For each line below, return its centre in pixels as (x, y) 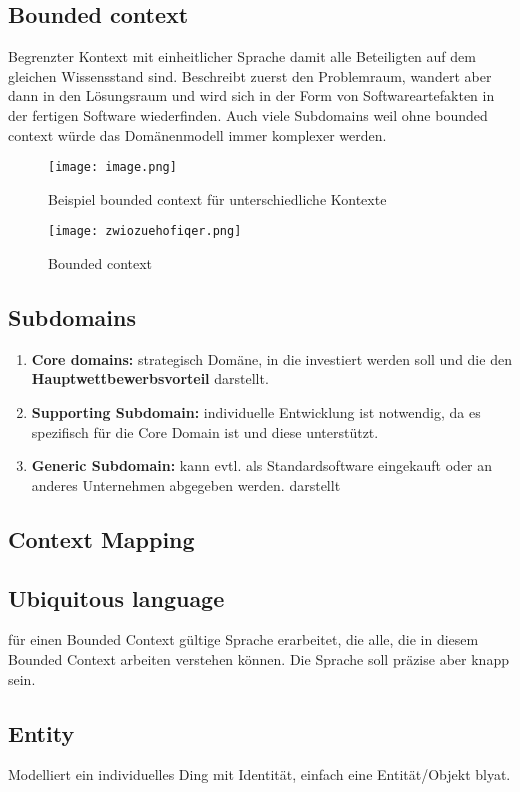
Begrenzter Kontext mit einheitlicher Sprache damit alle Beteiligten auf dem (242, 56)
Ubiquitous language (116, 597)
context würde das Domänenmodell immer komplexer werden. (197, 134)
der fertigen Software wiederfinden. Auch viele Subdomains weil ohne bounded (248, 114)
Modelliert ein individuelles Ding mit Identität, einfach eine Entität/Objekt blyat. (259, 774)
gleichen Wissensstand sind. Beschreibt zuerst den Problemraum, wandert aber (250, 75)
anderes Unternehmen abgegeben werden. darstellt (186, 484)
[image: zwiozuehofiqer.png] (145, 231)
